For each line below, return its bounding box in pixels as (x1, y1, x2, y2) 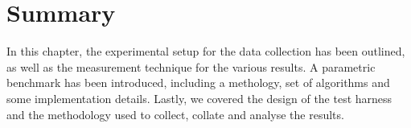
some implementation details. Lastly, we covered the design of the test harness (6, 89, 393, 106)
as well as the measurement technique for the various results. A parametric (6, 58, 376, 75)
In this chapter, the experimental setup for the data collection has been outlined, (6, 43, 405, 60)
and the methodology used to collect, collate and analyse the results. (6, 105, 344, 122)
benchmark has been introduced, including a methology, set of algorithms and (6, 74, 390, 91)
